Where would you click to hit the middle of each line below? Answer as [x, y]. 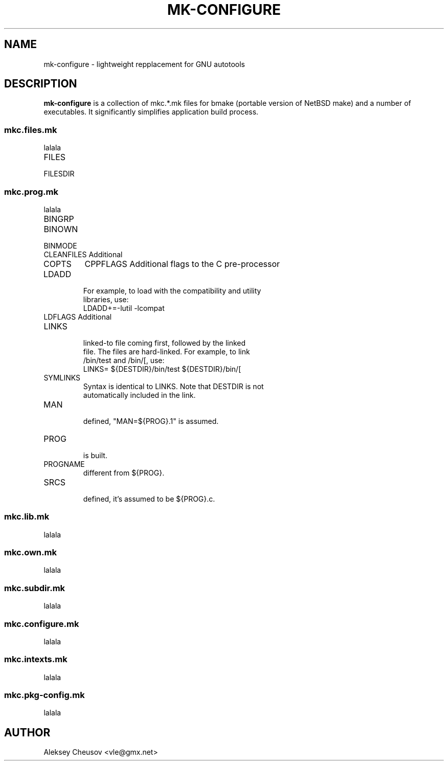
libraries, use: [106, 299]
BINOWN [61, 229]
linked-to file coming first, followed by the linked [164, 343]
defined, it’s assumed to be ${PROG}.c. [149, 499]
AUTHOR [27, 732]
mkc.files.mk [31, 130]
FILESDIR [59, 174]
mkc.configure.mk [42, 624]
